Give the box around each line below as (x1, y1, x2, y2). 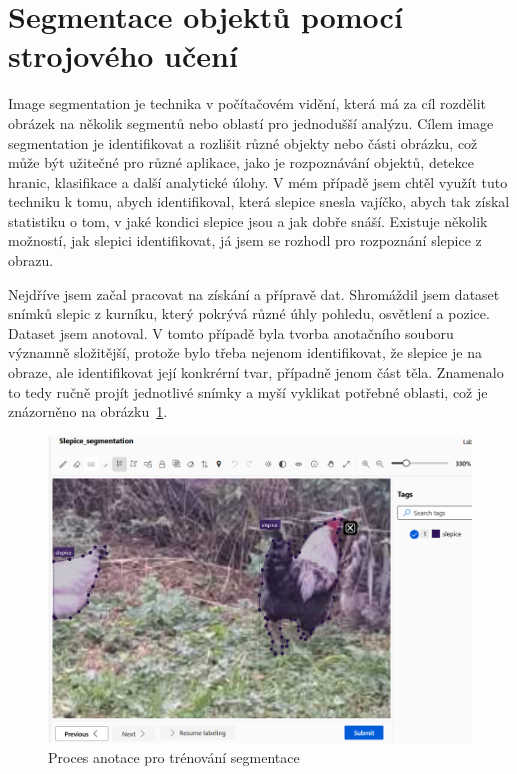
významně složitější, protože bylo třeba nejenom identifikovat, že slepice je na (8, 342, 482, 363)
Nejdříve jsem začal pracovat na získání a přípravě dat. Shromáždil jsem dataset (8, 283, 500, 304)
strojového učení (8, 35, 238, 76)
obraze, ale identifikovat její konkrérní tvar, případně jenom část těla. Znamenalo (8, 362, 504, 383)
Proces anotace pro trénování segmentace (48, 746, 300, 767)
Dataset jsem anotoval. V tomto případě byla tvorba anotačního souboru (8, 322, 454, 343)
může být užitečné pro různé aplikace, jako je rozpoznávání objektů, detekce (8, 152, 474, 173)
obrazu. (8, 250, 54, 271)
